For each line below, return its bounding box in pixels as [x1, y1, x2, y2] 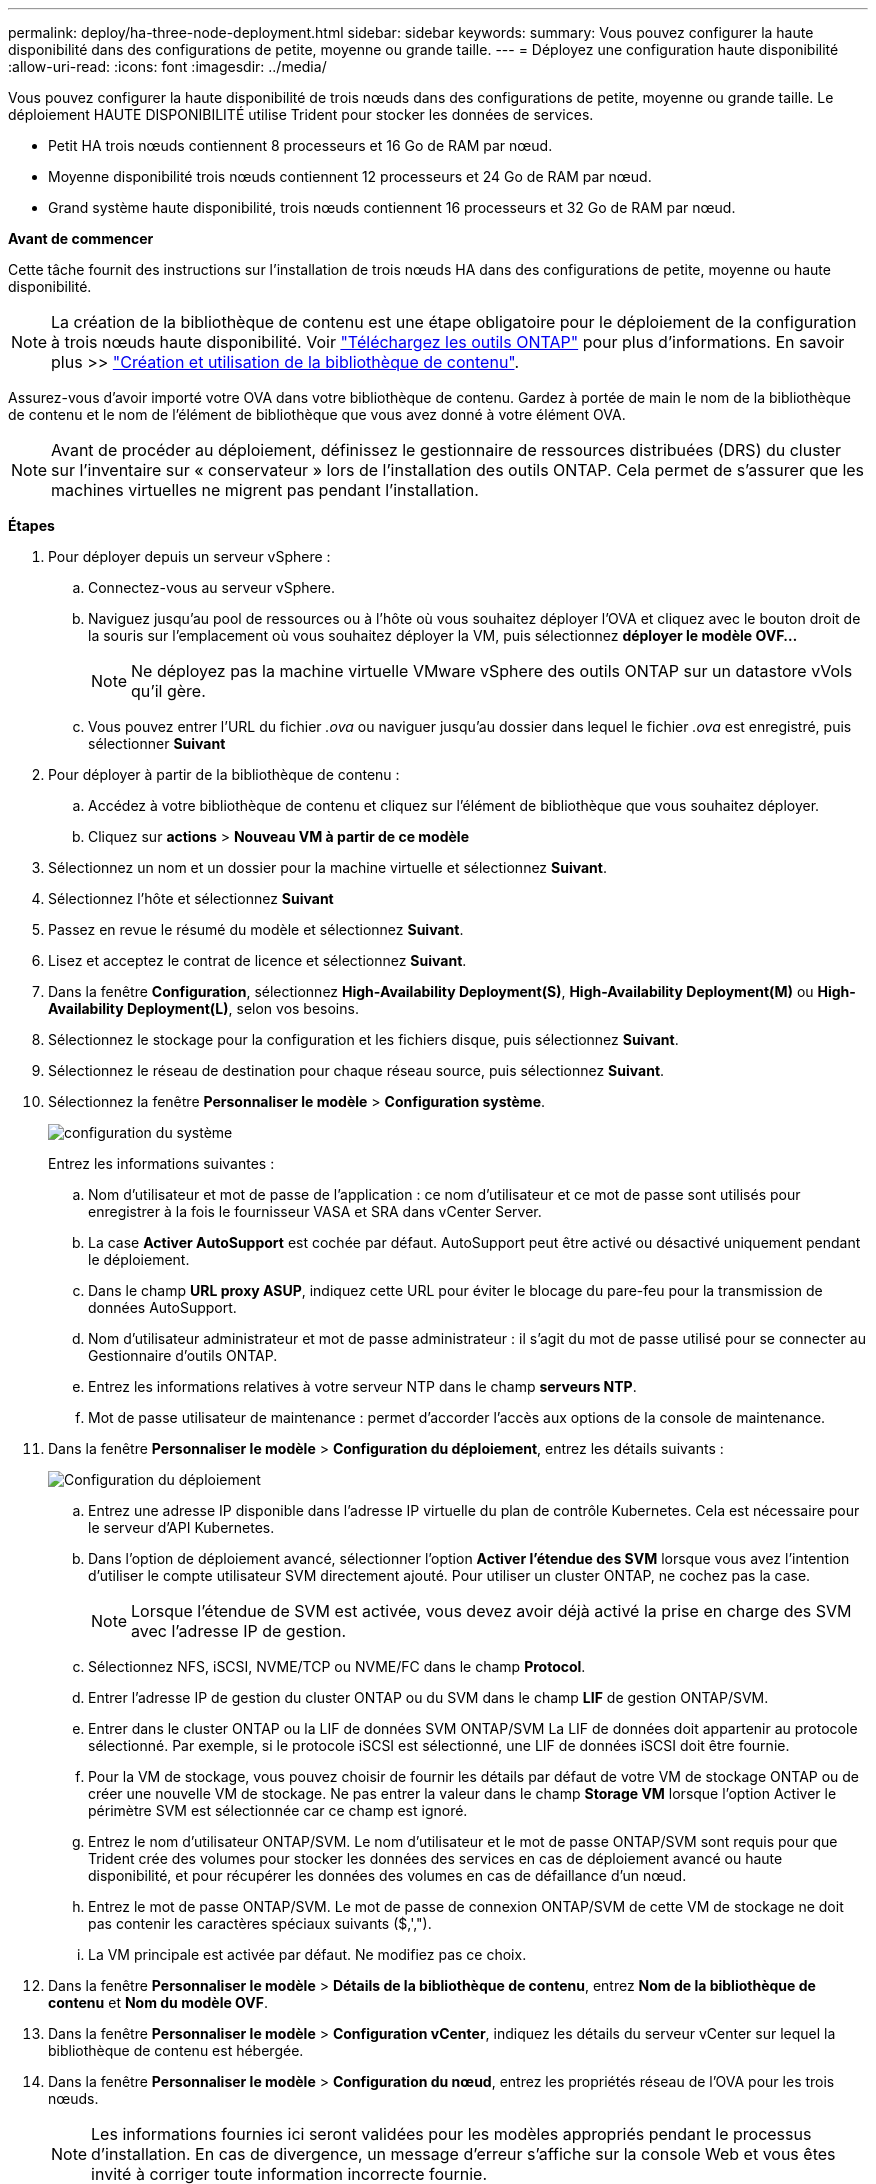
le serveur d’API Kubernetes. [88, 1519, 275, 1536]
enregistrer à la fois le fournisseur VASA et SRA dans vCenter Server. [88, 1203, 542, 1220]
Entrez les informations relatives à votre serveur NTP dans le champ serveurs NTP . [88, 1378, 637, 1395]
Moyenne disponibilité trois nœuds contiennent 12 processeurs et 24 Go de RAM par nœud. [48, 168, 652, 185]
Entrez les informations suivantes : [48, 1155, 275, 1172]
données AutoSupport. [88, 1299, 237, 1316]
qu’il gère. [131, 681, 206, 701]
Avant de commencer [8, 230, 154, 247]
